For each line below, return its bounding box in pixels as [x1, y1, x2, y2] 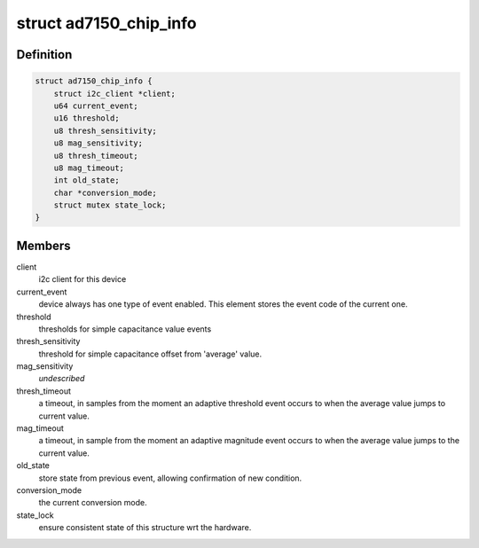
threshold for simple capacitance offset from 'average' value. [38, 348, 263, 359]
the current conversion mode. [38, 497, 148, 508]
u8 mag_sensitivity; [53, 138, 144, 148]
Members [16, 238, 71, 253]
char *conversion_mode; [53, 187, 157, 198]
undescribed [38, 373, 85, 384]
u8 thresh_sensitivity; [53, 125, 157, 136]
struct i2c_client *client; [53, 89, 177, 98]
